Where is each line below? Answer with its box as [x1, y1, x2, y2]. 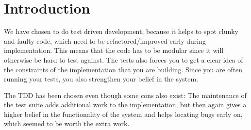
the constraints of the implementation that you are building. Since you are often [4, 64, 243, 74]
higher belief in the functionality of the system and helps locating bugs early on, [4, 109, 243, 119]
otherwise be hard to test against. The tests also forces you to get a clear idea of [4, 54, 243, 65]
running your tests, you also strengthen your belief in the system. [4, 74, 199, 84]
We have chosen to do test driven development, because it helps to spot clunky [4, 26, 238, 36]
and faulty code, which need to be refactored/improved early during [4, 35, 206, 46]
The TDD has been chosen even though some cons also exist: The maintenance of [4, 90, 247, 100]
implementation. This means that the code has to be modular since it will [4, 45, 224, 55]
